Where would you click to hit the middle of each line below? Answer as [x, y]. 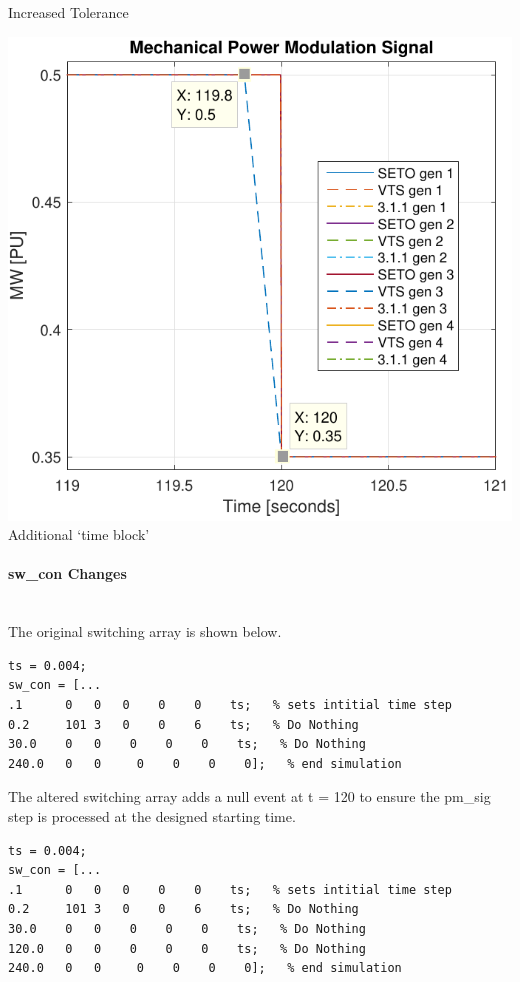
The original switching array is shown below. [145, 631]
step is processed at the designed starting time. [152, 815]
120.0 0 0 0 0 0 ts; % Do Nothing [187, 948]
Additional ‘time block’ [79, 534]
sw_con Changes [67, 573]
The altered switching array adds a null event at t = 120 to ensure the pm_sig [249, 796]
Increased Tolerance [68, 12]
